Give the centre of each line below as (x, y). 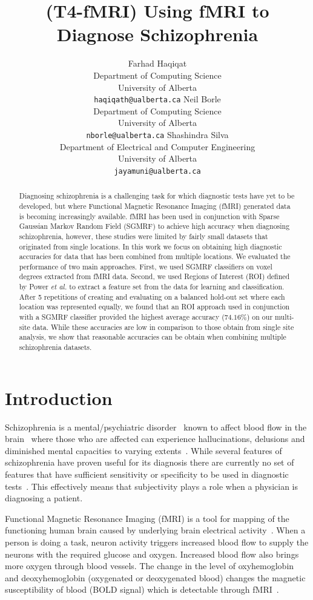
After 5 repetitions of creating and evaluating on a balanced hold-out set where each (152, 296)
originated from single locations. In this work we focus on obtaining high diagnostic (150, 246)
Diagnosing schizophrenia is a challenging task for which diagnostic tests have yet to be (157, 196)
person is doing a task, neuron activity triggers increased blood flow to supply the (157, 542)
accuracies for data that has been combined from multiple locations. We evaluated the (155, 256)
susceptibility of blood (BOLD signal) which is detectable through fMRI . (142, 589)
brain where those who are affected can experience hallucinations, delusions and (155, 439)
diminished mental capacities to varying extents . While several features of (143, 450)
